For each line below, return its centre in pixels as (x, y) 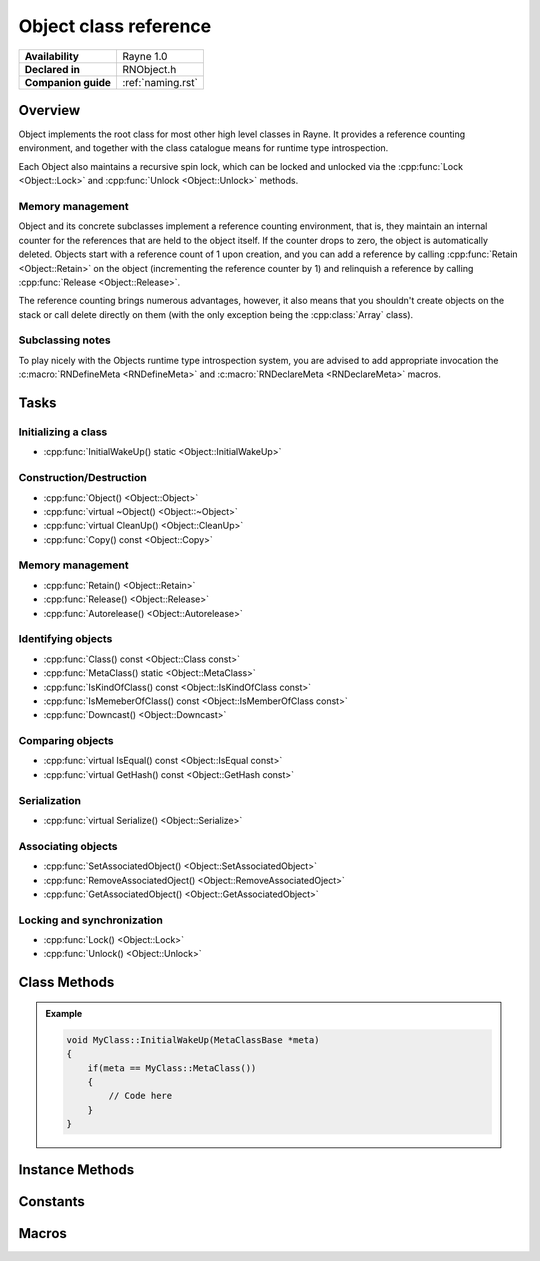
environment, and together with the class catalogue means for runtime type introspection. (203, 148)
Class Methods (66, 982)
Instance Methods (76, 1169)
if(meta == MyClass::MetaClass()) (172, 1068)
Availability (52, 56)
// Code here (140, 1096)
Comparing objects (66, 741)
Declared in (52, 69)
